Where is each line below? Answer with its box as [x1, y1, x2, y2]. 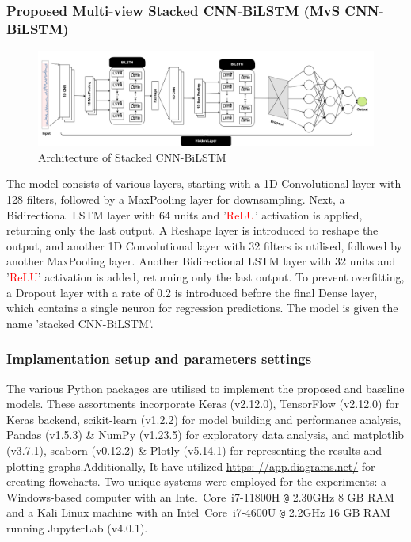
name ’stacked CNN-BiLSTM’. [6, 315, 154, 331]
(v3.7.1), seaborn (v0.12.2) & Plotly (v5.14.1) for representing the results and [6, 441, 382, 458]
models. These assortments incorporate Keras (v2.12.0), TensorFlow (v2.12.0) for [6, 395, 400, 412]
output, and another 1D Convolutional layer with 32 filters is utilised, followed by [6, 237, 402, 254]
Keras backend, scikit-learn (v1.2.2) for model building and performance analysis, [6, 410, 401, 427]
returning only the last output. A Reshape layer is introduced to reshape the [6, 222, 379, 239]
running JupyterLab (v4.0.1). [6, 520, 148, 536]
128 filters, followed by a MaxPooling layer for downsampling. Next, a [6, 191, 345, 207]
